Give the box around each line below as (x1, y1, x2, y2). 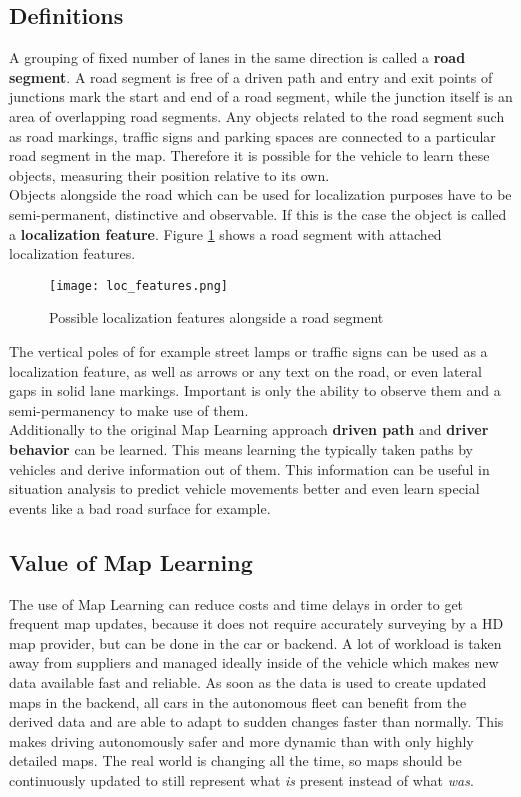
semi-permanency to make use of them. (9, 399, 249, 420)
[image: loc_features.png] (49, 278, 228, 293)
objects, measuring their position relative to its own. (9, 164, 330, 185)
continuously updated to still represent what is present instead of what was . (9, 769, 474, 790)
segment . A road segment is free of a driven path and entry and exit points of (9, 66, 493, 87)
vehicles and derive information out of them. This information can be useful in (9, 458, 490, 479)
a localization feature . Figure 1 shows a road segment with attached (9, 223, 442, 244)
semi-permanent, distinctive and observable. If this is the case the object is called (9, 203, 507, 224)
